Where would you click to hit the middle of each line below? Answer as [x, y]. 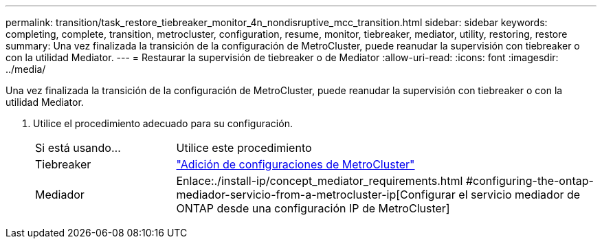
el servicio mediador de [520, 195]
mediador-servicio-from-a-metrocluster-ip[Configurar [316, 195]
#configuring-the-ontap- [529, 181]
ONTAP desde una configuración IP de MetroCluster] [313, 208]
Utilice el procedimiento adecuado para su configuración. [163, 123]
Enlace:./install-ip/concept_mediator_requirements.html [320, 181]
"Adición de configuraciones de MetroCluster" [296, 164]
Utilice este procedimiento [244, 148]
